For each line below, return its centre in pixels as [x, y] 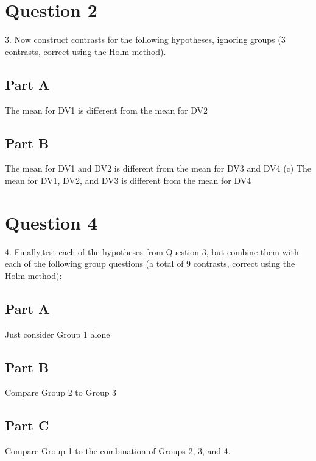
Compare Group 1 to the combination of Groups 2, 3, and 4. [118, 451]
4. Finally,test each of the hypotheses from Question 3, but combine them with [152, 251]
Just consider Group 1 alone [58, 334]
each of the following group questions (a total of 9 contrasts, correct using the [150, 263]
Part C [27, 425]
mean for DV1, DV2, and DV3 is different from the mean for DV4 [128, 180]
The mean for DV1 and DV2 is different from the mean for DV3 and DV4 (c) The [158, 168]
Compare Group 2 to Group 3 [61, 392]
